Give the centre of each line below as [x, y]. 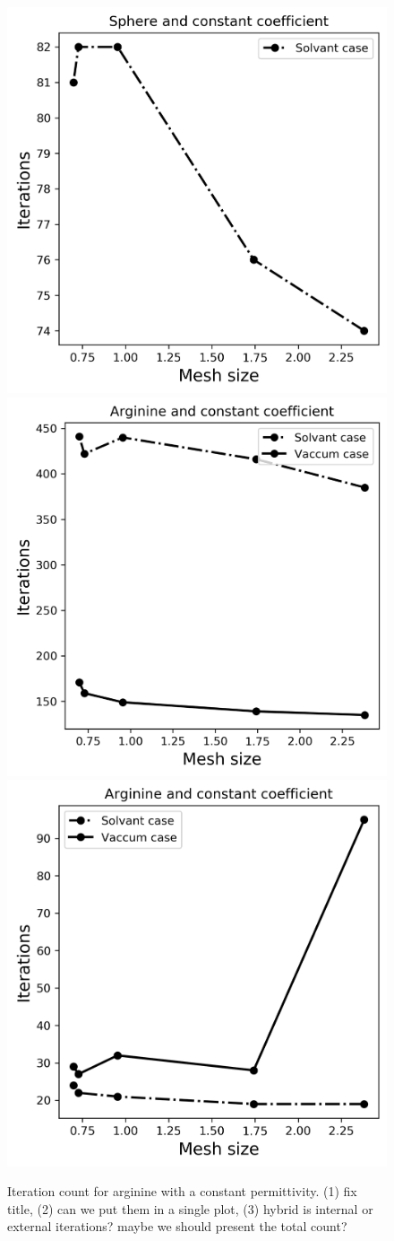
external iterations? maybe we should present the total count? [177, 1226]
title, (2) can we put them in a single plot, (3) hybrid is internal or [190, 1208]
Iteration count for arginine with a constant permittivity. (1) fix [182, 1191]
